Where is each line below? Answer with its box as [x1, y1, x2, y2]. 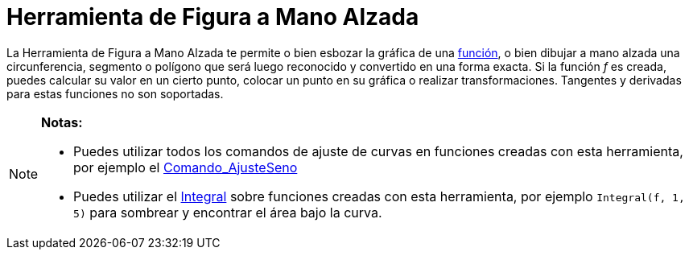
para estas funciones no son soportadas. [6, 86, 224, 101]
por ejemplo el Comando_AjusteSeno [73, 159, 298, 175]
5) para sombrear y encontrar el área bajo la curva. [73, 204, 382, 221]
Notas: [41, 114, 83, 130]
